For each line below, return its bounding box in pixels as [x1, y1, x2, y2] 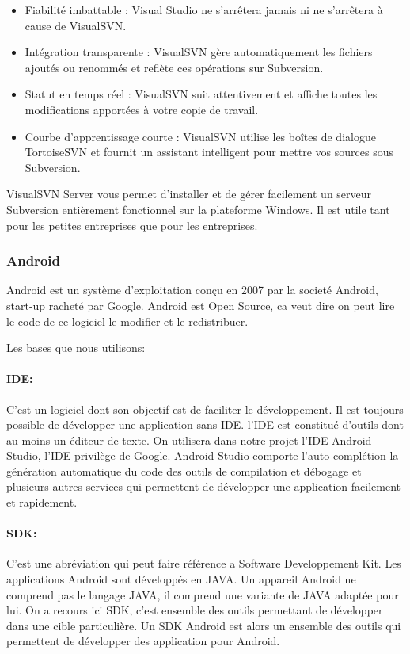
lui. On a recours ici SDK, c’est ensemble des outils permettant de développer [6, 602, 383, 618]
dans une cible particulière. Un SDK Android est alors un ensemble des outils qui [6, 617, 401, 633]
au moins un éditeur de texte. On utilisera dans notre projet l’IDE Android [6, 431, 372, 448]
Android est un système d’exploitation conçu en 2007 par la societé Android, [6, 281, 378, 298]
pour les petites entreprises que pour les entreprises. [6, 216, 258, 233]
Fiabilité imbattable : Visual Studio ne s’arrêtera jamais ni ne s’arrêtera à [25, 2, 383, 17]
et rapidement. [6, 494, 78, 511]
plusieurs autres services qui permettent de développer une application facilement [6, 478, 401, 495]
